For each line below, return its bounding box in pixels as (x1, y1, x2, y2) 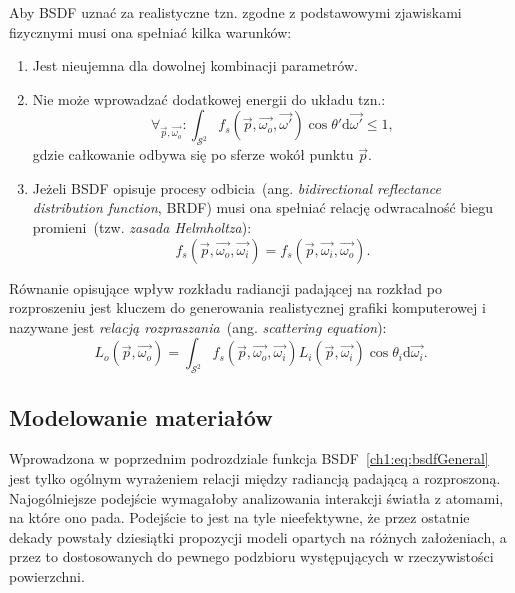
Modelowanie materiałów (9, 401, 273, 432)
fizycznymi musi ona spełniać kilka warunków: (9, 21, 292, 42)
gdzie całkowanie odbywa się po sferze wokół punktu (32, 144, 354, 165)
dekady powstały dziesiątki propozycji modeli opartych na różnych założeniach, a (9, 526, 507, 547)
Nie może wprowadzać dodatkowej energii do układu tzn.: (32, 88, 386, 109)
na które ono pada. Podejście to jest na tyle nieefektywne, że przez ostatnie (9, 507, 470, 528)
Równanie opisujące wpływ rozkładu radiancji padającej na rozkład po (9, 277, 442, 298)
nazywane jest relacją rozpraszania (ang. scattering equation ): (9, 316, 387, 337)
